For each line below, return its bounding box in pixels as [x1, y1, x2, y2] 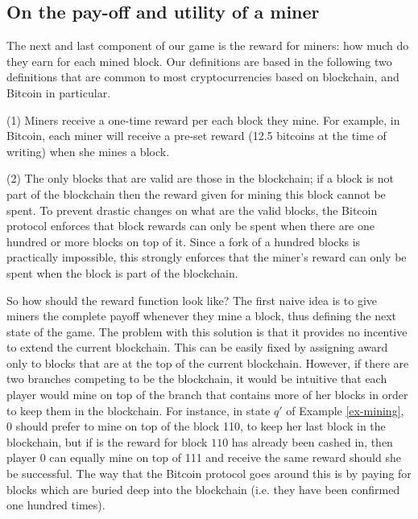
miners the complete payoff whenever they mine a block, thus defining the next [6, 307, 396, 324]
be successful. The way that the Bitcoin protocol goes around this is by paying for [6, 465, 412, 482]
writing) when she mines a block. [6, 142, 170, 159]
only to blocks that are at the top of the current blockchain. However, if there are [6, 354, 409, 371]
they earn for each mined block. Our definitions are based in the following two [6, 52, 392, 69]
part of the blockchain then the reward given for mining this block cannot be [6, 185, 386, 202]
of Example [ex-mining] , [286, 402, 404, 418]
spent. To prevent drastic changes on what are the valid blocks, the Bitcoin [6, 201, 378, 218]
